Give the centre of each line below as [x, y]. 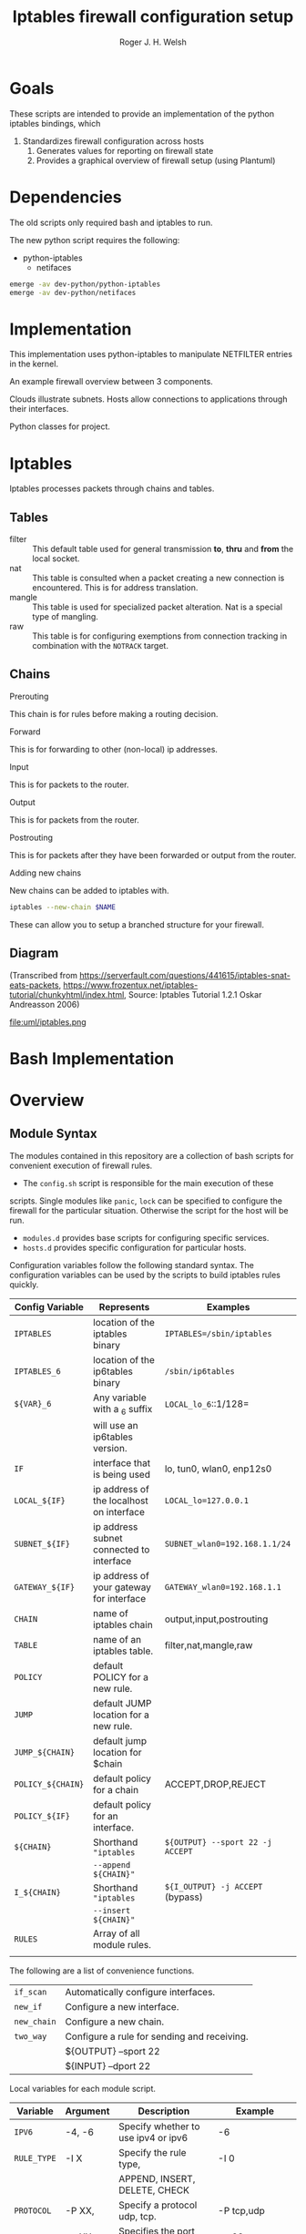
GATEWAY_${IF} [45, 1587]
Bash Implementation [92, 1058]
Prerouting [29, 696]
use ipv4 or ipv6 [153, 2137]
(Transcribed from [44, 975]
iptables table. [123, 1651]
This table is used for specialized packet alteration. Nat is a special [158, 607]
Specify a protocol [158, 2205]
